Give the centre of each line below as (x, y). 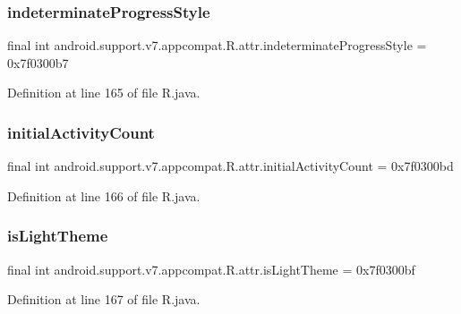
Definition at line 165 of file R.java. (104, 93)
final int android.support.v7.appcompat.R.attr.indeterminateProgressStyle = (217, 45)
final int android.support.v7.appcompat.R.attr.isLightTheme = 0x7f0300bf (211, 269)
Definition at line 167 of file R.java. (104, 299)
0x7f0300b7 (38, 62)
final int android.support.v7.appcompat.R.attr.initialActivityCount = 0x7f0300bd (230, 166)
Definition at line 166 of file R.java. (104, 195)
